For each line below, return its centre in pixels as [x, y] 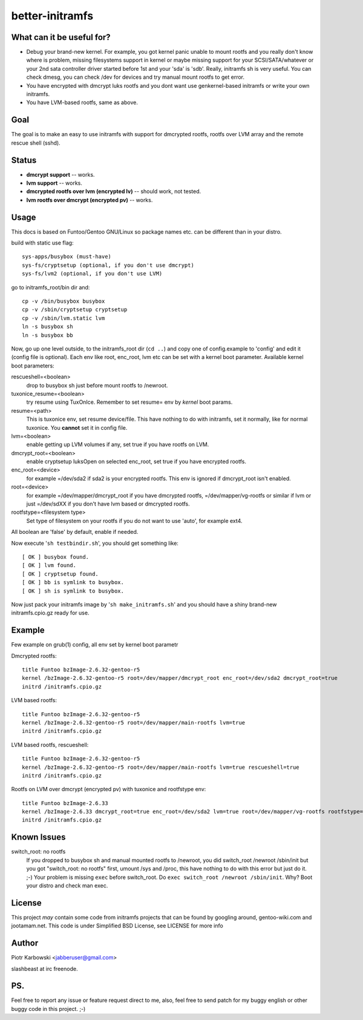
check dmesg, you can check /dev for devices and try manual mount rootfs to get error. [136, 77]
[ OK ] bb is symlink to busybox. [73, 582]
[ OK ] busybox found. [56, 557]
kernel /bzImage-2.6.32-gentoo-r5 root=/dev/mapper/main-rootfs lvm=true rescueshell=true [161, 767]
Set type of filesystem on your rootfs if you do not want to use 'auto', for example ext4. [134, 521]
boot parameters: [33, 366]
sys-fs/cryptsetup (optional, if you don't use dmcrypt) [108, 265]
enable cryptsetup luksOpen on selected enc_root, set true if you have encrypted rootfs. [136, 462]
